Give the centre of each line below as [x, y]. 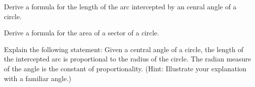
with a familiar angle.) [38, 78]
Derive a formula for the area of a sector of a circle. [82, 33]
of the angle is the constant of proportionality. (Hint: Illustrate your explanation [125, 68]
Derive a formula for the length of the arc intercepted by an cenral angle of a [120, 6]
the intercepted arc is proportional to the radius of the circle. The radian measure [128, 59]
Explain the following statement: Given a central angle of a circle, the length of [124, 49]
